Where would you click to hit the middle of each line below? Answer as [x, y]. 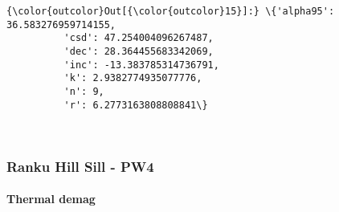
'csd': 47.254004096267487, [139, 38]
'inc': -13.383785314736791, [141, 65]
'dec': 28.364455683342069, [139, 51]
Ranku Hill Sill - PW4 [80, 166]
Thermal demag [51, 199]
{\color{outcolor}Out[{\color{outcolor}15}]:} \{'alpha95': [171, 11]
